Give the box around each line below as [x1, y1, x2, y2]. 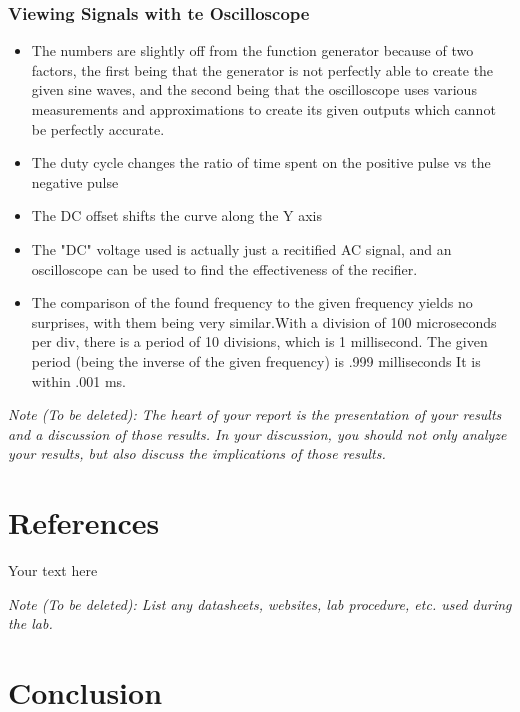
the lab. [8, 613, 53, 634]
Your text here [8, 560, 98, 581]
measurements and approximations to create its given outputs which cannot [31, 99, 496, 119]
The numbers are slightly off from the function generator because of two [31, 40, 474, 61]
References [8, 502, 160, 543]
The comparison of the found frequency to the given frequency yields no [31, 292, 473, 313]
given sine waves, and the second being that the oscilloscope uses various [31, 79, 477, 100]
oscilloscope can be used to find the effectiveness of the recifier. [31, 258, 418, 279]
